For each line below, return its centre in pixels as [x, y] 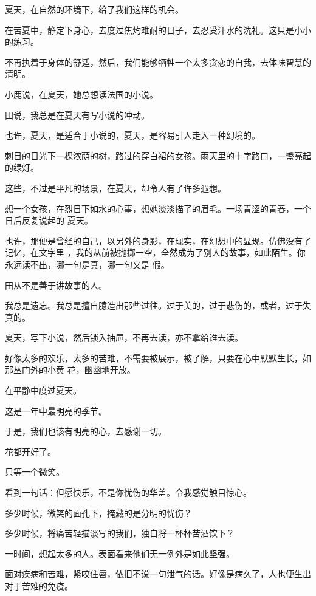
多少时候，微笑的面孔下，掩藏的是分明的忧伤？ [98, 512]
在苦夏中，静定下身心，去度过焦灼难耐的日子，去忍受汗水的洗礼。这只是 [149, 29]
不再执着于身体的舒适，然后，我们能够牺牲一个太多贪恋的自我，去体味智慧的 [158, 62]
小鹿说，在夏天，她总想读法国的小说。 [81, 94]
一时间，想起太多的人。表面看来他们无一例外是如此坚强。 [120, 553]
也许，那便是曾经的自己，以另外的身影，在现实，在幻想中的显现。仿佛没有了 [158, 240]
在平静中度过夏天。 [43, 390]
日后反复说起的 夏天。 [49, 220]
